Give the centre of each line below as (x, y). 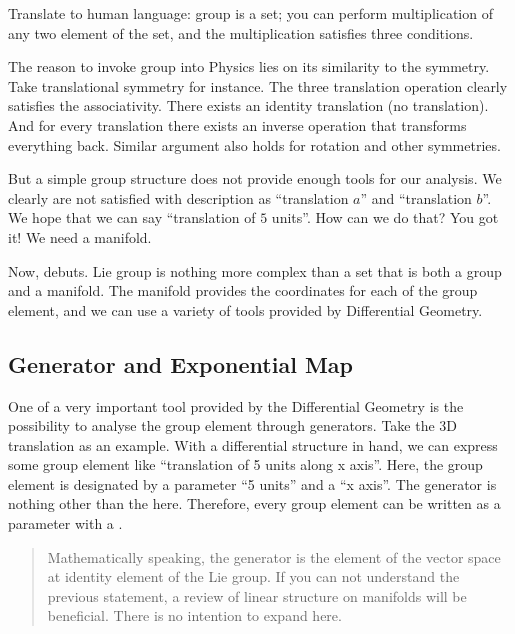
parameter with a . (65, 523)
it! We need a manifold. (80, 236)
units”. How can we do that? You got (385, 217)
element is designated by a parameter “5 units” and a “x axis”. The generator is (252, 483)
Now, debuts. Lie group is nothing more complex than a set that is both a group (255, 270)
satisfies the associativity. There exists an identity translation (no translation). (248, 105)
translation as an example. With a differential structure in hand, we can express (253, 444)
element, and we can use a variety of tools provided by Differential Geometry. (245, 309)
